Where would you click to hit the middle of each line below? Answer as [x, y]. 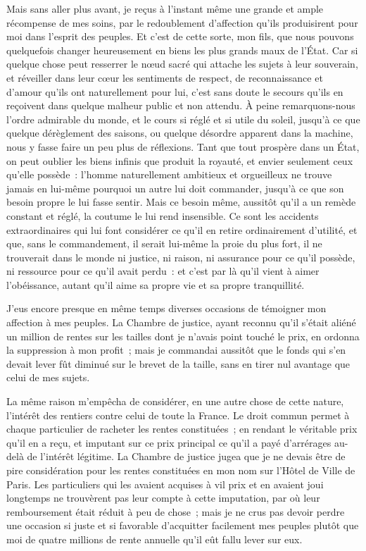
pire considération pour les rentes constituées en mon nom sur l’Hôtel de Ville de [181, 470]
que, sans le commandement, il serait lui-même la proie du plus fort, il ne [164, 243]
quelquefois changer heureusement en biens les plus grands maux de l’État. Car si [182, 50]
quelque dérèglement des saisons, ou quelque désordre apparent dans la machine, [180, 133]
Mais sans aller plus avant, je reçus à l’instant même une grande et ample [165, 8]
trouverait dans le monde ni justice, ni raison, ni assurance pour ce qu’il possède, [181, 257]
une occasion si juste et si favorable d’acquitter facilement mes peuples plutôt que [183, 525]
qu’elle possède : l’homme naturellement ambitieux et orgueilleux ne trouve [169, 174]
